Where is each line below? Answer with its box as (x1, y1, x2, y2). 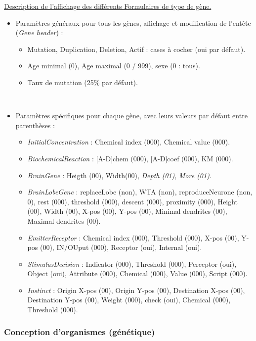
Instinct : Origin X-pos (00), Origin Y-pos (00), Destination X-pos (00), (27, 285, 245, 295)
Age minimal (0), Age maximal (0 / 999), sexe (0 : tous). (27, 60, 200, 71)
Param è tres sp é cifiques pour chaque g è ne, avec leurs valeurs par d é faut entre (15, 110, 248, 121)
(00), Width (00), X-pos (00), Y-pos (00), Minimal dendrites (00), (27, 206, 227, 216)
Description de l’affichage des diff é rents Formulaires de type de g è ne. (4, 1, 212, 11)
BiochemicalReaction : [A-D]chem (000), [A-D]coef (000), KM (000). (27, 153, 233, 163)
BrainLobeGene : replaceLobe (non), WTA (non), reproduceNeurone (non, (27, 187, 253, 197)
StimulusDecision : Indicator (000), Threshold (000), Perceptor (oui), (27, 258, 237, 269)
